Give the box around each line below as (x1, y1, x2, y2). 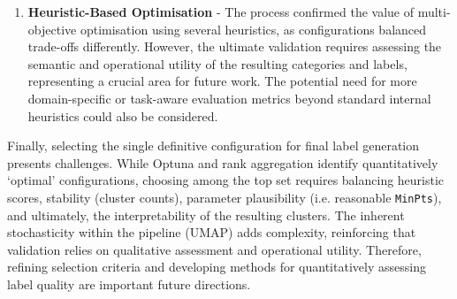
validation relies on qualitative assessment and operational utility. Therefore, (7, 240, 422, 258)
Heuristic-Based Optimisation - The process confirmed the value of (27, 3, 414, 20)
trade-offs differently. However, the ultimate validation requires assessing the (27, 37, 442, 56)
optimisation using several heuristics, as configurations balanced (80, 19, 427, 38)
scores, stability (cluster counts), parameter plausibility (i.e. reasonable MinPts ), (7, 188, 442, 206)
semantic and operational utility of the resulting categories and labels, (27, 54, 407, 73)
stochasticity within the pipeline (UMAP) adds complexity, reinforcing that (7, 223, 416, 241)
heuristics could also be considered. (27, 106, 218, 125)
